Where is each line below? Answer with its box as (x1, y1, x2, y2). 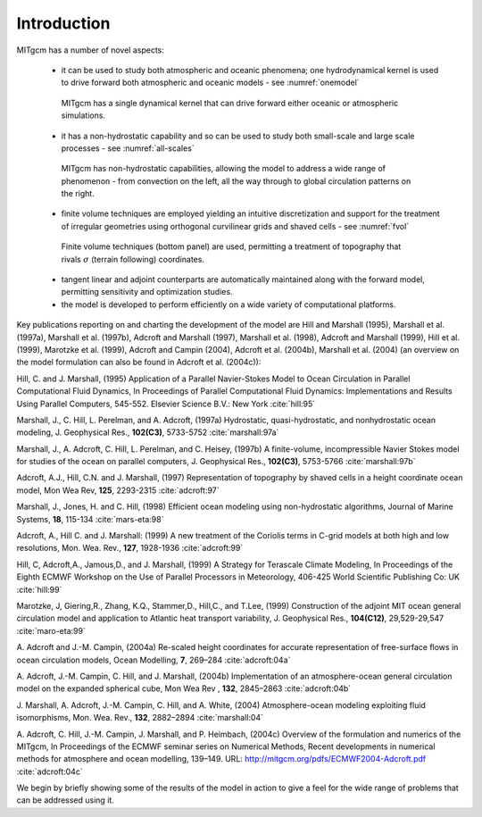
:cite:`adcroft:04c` (16, 766, 84, 777)
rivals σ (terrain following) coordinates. (61, 254, 205, 264)
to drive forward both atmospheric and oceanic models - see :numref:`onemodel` (61, 77, 361, 88)
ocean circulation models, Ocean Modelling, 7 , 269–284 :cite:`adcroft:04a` (16, 654, 291, 665)
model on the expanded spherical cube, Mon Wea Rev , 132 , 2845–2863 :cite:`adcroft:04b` (16, 683, 352, 694)
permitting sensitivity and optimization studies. (61, 287, 233, 297)
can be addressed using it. (16, 795, 115, 805)
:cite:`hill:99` (16, 584, 62, 595)
